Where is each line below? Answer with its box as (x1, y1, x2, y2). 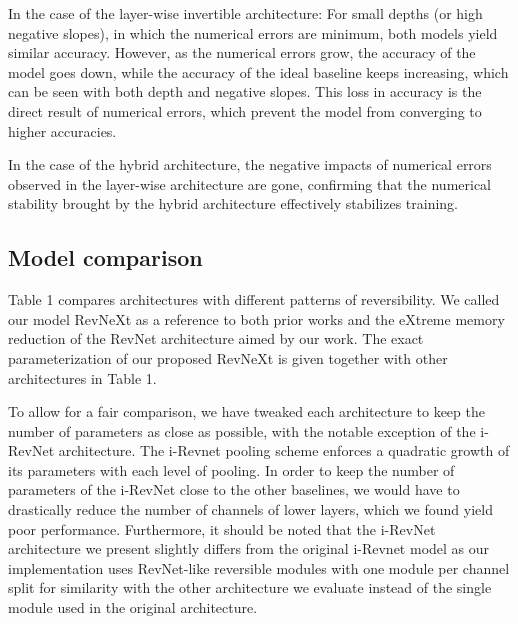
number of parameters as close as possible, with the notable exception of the (8, 420, 476, 441)
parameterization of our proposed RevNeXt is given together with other (8, 347, 448, 368)
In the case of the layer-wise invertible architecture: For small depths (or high (8, 3, 483, 23)
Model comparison (8, 242, 203, 273)
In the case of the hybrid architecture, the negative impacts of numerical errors (8, 154, 492, 175)
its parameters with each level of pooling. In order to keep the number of (8, 459, 455, 480)
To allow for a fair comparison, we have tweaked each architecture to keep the (8, 401, 485, 422)
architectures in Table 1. (8, 367, 157, 388)
